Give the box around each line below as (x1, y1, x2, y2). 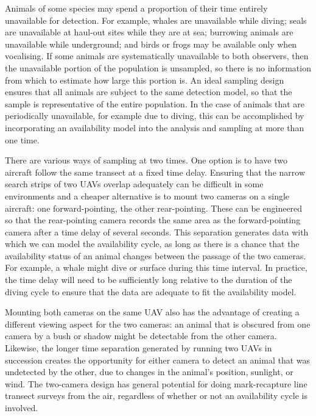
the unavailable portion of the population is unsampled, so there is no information (5, 61, 311, 74)
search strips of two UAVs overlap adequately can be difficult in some (5, 178, 264, 190)
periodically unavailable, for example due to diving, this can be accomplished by (5, 109, 304, 122)
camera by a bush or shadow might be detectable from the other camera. (5, 329, 277, 342)
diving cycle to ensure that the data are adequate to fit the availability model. (5, 285, 297, 298)
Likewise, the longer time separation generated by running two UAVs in (5, 342, 272, 354)
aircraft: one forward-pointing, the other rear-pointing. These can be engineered (5, 201, 303, 214)
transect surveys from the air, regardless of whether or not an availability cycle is (5, 389, 307, 402)
